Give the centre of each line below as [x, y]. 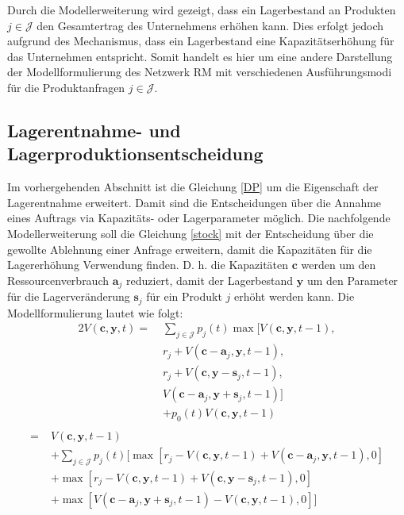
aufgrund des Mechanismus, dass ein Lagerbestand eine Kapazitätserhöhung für [201, 41]
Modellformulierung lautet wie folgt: [95, 312]
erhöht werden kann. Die [294, 296]
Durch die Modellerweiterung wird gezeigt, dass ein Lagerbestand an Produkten [202, 10]
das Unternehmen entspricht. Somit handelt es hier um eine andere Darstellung [200, 56]
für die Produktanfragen [66, 87]
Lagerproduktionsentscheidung [135, 154]
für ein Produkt [184, 296]
